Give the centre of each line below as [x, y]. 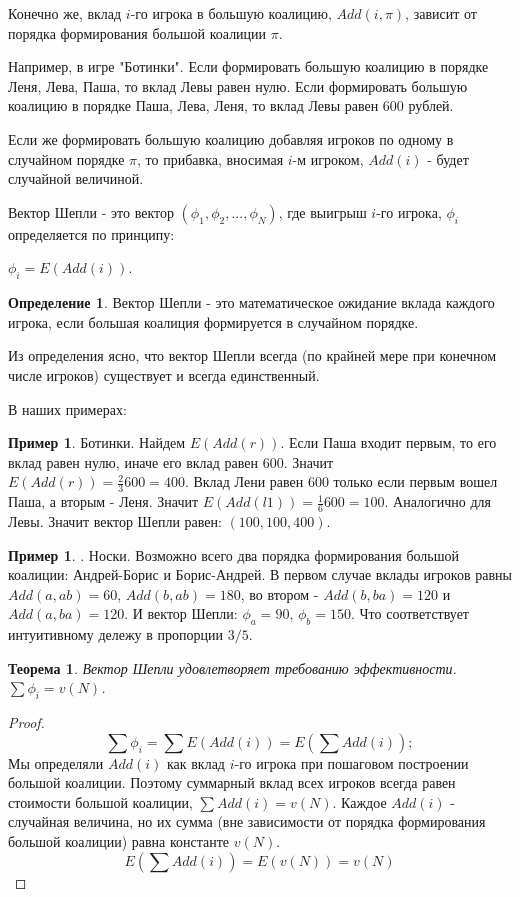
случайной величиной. [76, 178]
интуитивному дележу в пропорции [115, 634]
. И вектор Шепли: [181, 613]
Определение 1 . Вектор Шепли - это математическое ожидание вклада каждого [251, 302]
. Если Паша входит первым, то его [388, 442]
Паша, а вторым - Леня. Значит [103, 501]
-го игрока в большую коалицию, [231, 13]
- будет [448, 158]
